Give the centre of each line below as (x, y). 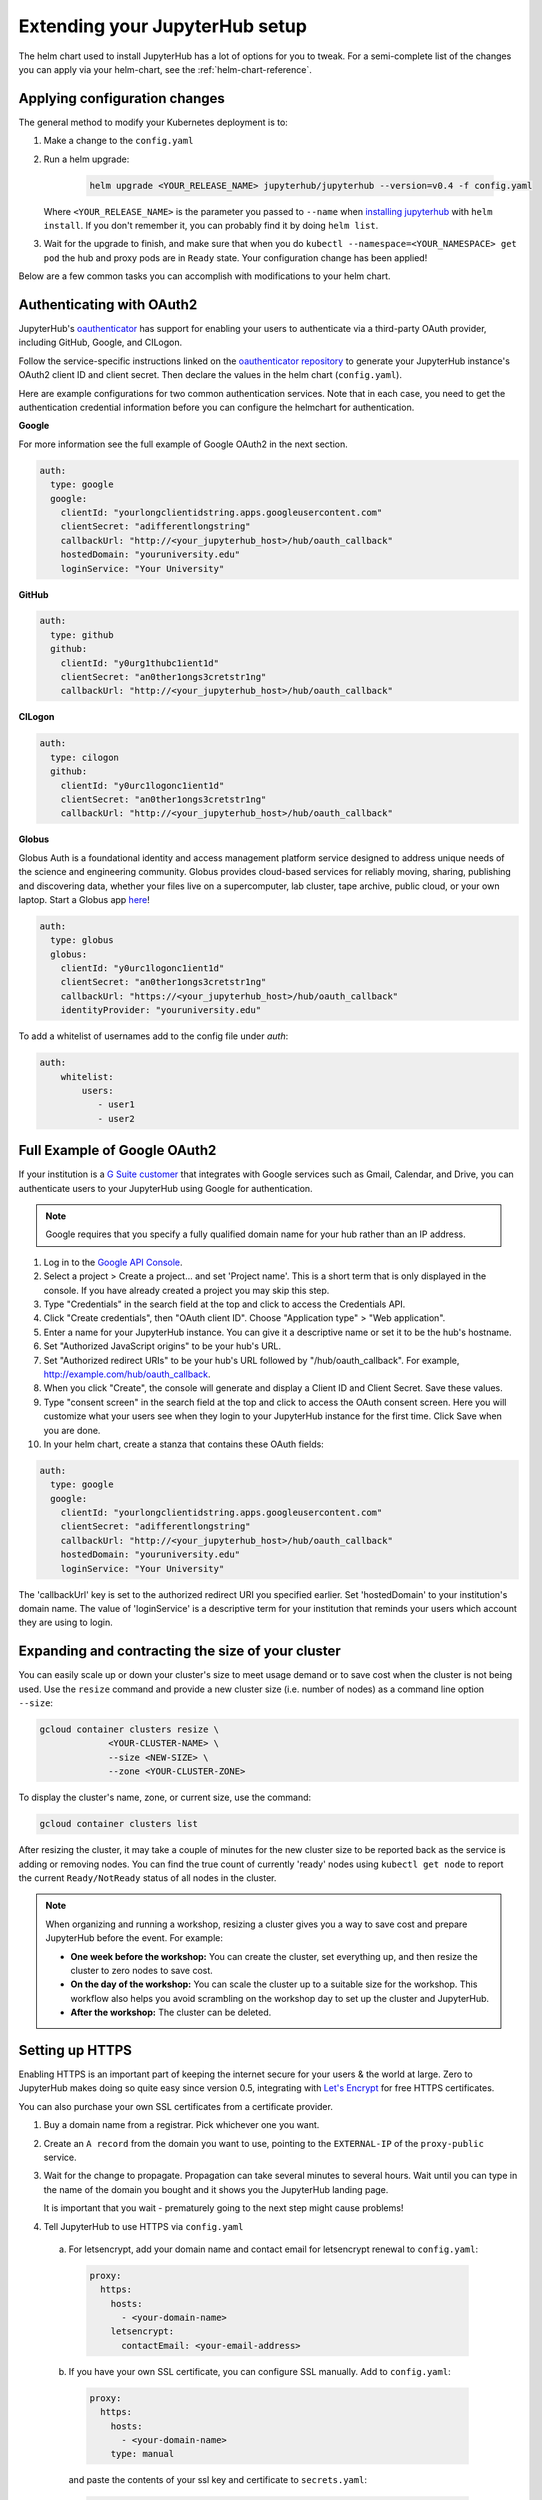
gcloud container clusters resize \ (129, 1729)
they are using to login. (66, 1622)
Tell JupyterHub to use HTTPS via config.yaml (143, 2226)
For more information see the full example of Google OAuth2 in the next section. (183, 444)
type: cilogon (85, 757)
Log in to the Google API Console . (113, 1262)
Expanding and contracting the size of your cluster (180, 1651)
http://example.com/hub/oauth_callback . (127, 1374)
